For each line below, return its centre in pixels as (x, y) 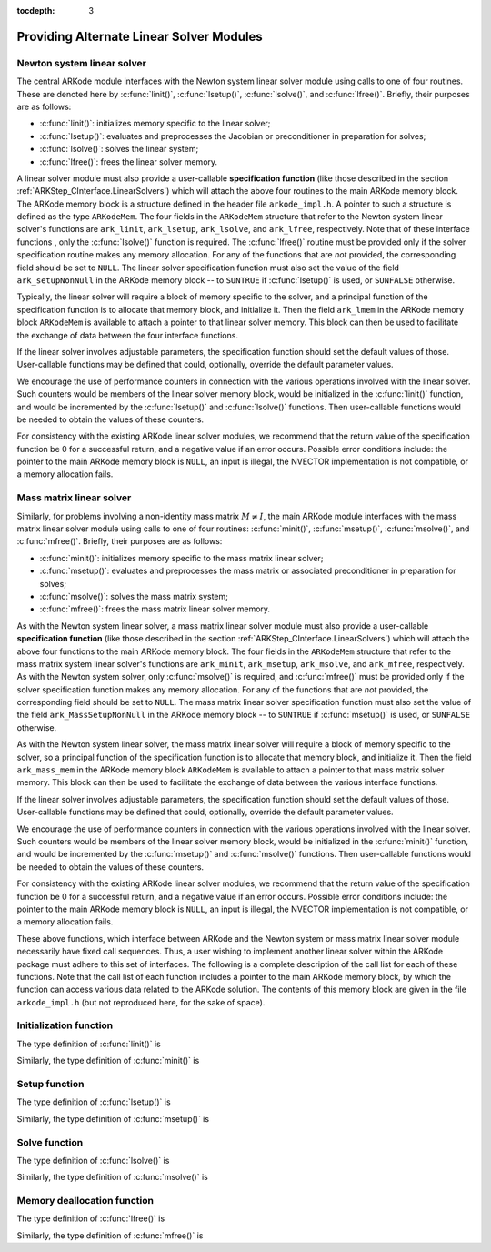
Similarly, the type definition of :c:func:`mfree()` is (110, 1235)
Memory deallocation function (85, 1201)
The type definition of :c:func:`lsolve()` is (93, 1160)
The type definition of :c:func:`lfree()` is (91, 1218)
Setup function (50, 1084)
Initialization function (65, 1025)
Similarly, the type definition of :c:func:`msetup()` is (113, 1118)
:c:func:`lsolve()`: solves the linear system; (119, 149)
